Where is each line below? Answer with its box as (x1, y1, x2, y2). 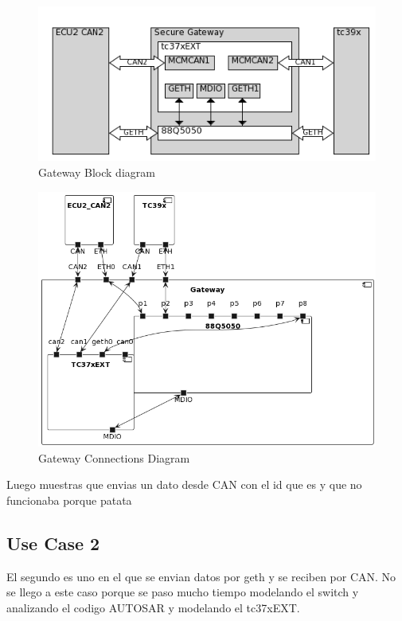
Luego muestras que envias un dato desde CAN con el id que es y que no (6, 476, 362, 493)
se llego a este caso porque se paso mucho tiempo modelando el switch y (6, 584, 359, 600)
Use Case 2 (6, 530, 100, 555)
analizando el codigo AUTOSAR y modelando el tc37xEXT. (6, 599, 300, 615)
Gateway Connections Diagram (38, 449, 190, 466)
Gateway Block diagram (38, 163, 155, 180)
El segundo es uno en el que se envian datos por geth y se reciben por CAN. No (6, 568, 396, 584)
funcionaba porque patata (6, 491, 132, 508)
